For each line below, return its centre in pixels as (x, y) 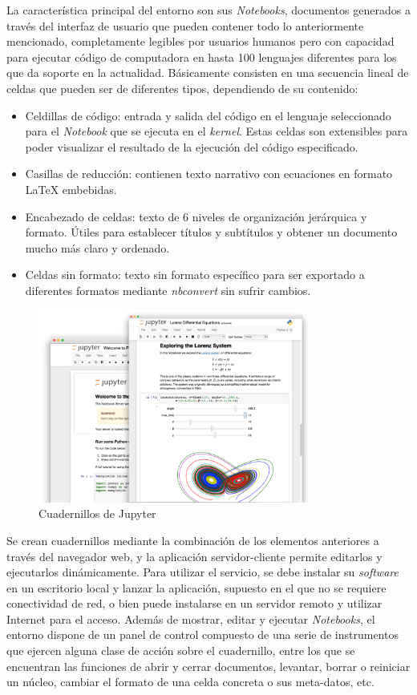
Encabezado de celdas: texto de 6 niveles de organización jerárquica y (196, 216)
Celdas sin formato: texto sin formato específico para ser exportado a (195, 275)
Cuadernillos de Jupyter (97, 513)
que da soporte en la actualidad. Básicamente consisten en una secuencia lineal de (208, 73)
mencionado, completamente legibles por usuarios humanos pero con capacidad (200, 41)
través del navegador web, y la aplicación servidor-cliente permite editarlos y (194, 556)
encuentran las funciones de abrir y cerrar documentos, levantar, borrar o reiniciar (208, 666)
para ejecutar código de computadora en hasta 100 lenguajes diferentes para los (202, 57)
